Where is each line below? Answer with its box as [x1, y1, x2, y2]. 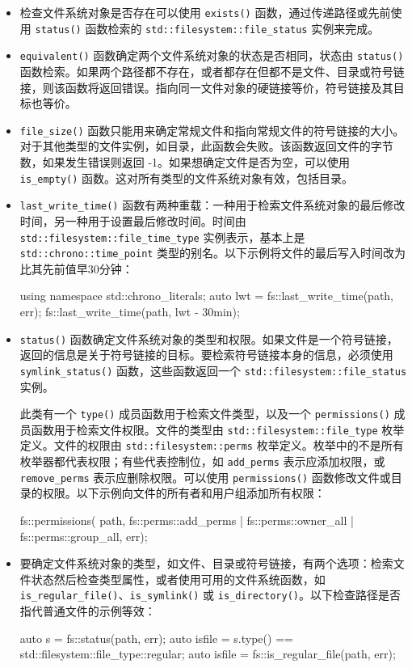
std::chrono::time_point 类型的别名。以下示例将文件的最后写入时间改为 [19, 244, 406, 261]
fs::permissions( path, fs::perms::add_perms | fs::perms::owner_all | [19, 511, 354, 528]
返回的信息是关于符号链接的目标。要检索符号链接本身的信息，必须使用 [19, 346, 393, 363]
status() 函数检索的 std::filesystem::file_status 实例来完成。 [35, 19, 380, 36]
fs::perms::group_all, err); [19, 527, 148, 544]
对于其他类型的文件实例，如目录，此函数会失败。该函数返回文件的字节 [19, 137, 393, 154]
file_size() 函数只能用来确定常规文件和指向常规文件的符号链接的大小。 [19, 121, 405, 138]
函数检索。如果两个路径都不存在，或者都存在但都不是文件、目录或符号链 [19, 62, 405, 79]
